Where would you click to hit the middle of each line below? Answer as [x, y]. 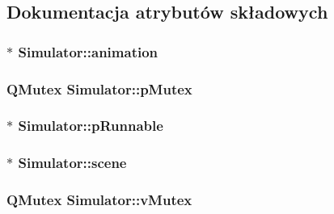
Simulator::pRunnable [91, 126]
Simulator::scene [72, 163]
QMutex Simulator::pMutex [99, 88]
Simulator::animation [88, 51]
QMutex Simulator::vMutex [99, 200]
